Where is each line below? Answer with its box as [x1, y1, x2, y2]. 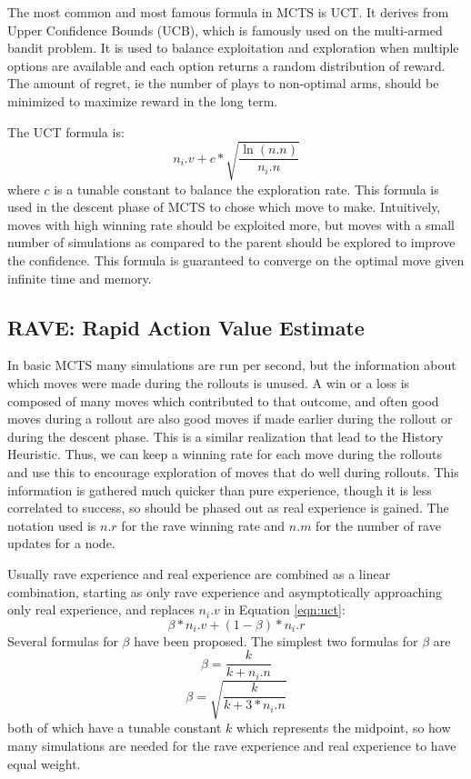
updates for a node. [7, 534, 115, 553]
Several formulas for [7, 631, 118, 650]
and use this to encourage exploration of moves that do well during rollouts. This [7, 463, 459, 482]
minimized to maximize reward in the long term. [7, 91, 278, 110]
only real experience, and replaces [7, 600, 195, 619]
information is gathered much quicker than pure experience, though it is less [7, 480, 432, 499]
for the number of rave [316, 515, 441, 534]
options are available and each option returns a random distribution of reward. [7, 55, 446, 75]
